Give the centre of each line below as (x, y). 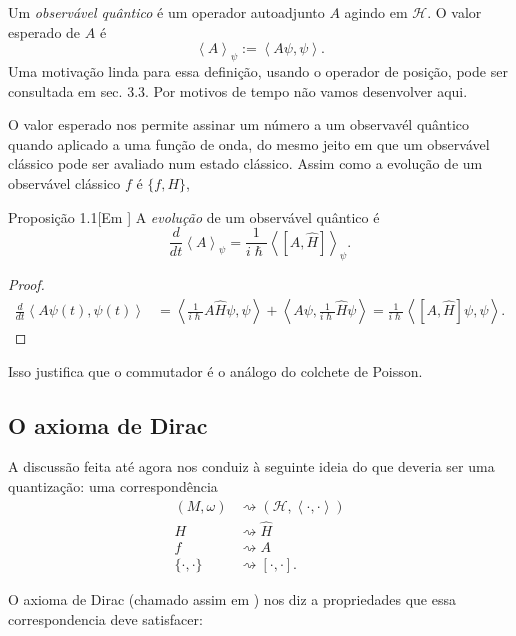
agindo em (376, 12)
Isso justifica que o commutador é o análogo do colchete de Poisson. (215, 370)
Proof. (26, 284)
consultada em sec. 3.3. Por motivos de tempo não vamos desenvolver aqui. (238, 90)
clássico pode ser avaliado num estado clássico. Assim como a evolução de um (245, 163)
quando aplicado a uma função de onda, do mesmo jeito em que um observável (249, 143)
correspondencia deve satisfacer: (105, 618)
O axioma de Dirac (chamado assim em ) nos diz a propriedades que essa (232, 598)
